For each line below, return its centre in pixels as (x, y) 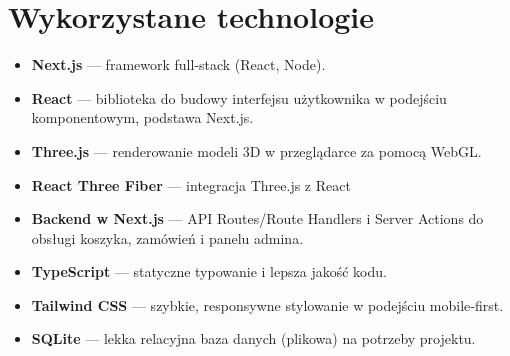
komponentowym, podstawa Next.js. (142, 117)
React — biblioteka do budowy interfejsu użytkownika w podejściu (239, 97)
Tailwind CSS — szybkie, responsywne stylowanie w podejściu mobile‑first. (267, 304)
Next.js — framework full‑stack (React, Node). (178, 64)
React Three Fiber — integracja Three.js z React (191, 184)
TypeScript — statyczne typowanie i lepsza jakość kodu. (209, 271)
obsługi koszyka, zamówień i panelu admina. (167, 237)
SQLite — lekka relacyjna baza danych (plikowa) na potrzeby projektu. (253, 338)
